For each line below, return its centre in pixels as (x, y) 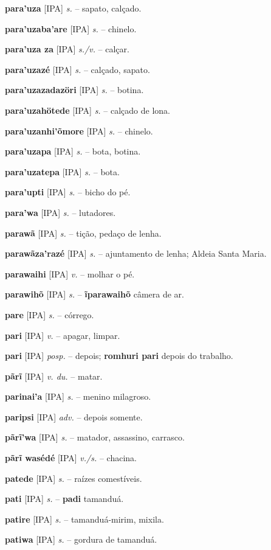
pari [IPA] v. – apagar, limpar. (63, 335)
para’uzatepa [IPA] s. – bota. (62, 171)
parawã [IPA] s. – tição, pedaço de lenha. (83, 233)
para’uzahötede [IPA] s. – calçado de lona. (87, 110)
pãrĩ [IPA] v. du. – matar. (54, 376)
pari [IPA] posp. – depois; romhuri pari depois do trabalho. (119, 356)
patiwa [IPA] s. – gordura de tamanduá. (81, 539)
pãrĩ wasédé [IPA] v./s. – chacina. (71, 458)
